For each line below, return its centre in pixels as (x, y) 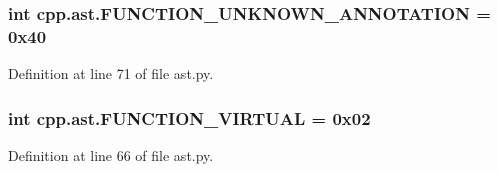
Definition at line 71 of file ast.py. (111, 73)
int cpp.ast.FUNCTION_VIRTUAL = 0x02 (189, 117)
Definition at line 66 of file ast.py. (111, 154)
